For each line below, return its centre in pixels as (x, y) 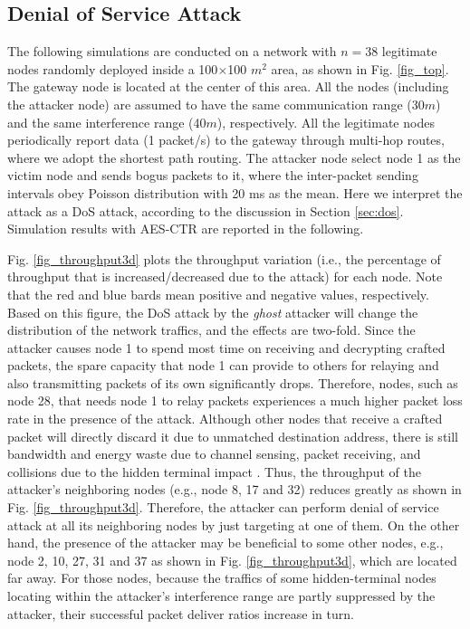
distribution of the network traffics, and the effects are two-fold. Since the (211, 330)
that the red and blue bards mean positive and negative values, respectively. (218, 294)
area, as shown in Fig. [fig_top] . (360, 68)
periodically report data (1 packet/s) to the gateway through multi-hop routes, (226, 140)
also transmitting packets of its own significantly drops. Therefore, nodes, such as (233, 382)
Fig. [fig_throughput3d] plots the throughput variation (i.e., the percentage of (224, 258)
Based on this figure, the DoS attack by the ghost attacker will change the (213, 312)
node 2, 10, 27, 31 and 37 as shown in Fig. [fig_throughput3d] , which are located (232, 560)
